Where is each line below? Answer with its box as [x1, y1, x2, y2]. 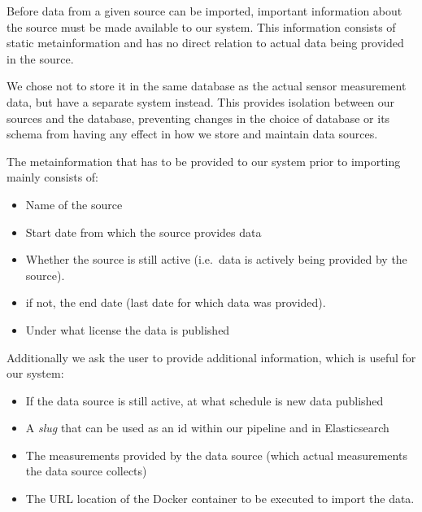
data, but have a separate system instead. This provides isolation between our [7, 93, 395, 110]
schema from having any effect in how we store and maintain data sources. [7, 125, 378, 142]
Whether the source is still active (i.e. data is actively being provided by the [25, 251, 407, 268]
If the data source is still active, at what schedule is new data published [25, 392, 384, 409]
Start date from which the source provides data [25, 223, 262, 240]
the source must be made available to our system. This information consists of [7, 18, 396, 35]
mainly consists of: [7, 168, 99, 186]
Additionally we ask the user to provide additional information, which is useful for [7, 348, 416, 365]
